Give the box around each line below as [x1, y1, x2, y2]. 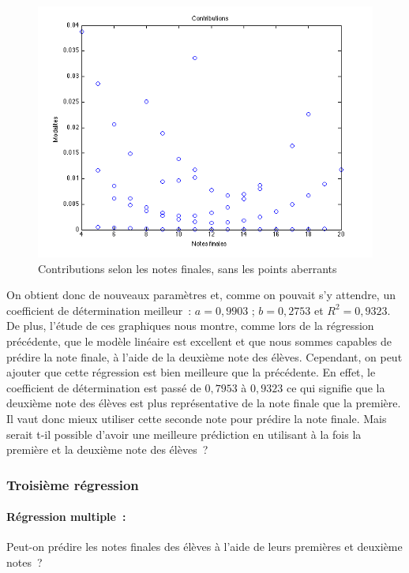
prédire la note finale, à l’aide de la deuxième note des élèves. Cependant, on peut [6, 348, 403, 365]
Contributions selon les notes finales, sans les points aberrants [38, 260, 337, 276]
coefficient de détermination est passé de [6, 379, 201, 395]
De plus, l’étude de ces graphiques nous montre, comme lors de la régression [6, 317, 374, 334]
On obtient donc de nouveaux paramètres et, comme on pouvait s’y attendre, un [6, 286, 396, 303]
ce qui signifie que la [286, 379, 385, 395]
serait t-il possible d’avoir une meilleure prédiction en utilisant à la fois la [6, 425, 362, 442]
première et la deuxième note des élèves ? [6, 441, 208, 458]
